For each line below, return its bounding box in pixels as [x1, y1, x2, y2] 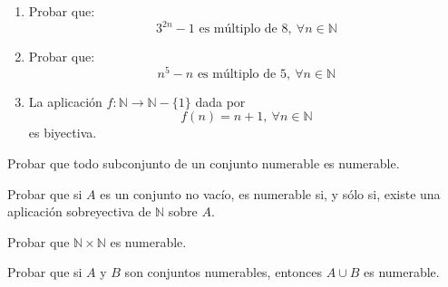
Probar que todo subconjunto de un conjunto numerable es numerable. [7, 153, 400, 172]
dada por [195, 91, 246, 110]
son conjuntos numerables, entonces [124, 263, 322, 282]
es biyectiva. [28, 123, 97, 142]
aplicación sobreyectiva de [7, 202, 151, 221]
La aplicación [28, 91, 102, 110]
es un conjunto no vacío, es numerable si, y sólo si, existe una [100, 184, 441, 203]
